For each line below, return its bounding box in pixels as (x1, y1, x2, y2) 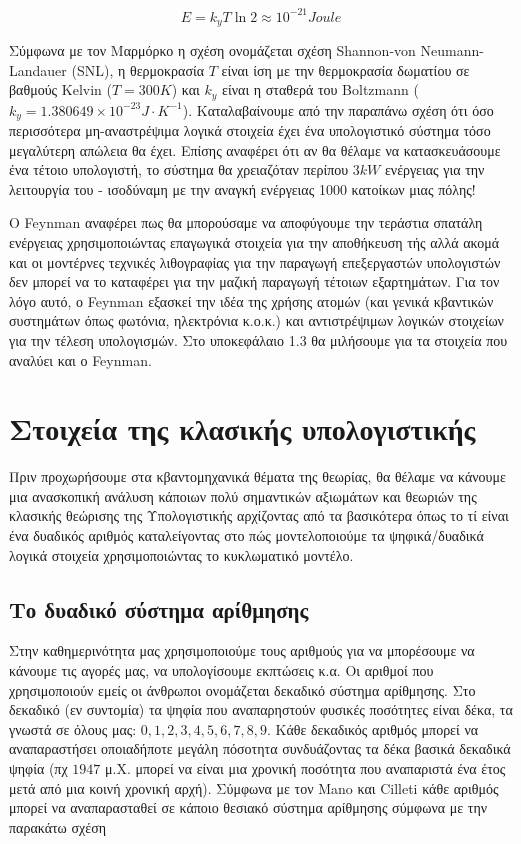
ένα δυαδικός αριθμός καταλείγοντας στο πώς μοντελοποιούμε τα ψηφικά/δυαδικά (9, 525, 484, 546)
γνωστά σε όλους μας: (9, 718, 137, 739)
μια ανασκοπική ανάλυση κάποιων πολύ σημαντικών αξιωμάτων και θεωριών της (9, 485, 477, 506)
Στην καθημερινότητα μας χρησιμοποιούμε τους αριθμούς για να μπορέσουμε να (9, 640, 475, 661)
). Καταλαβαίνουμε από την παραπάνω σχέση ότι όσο (182, 99, 494, 120)
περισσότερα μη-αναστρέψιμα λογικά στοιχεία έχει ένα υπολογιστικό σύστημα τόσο (9, 120, 491, 141)
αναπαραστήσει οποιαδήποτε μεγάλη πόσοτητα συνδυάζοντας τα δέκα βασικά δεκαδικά (9, 738, 511, 759)
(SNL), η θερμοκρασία (71, 59, 205, 80)
